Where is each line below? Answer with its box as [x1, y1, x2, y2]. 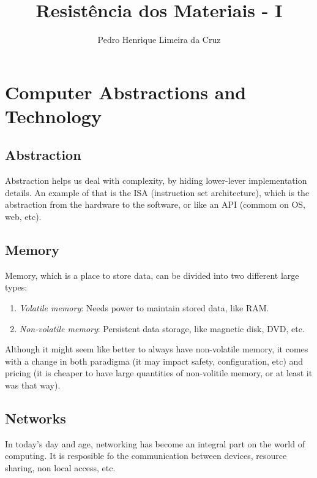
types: [5, 281, 28, 294]
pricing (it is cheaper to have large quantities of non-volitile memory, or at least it [5, 366, 313, 379]
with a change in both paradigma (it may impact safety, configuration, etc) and [5, 354, 304, 367]
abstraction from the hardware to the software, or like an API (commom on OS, [5, 198, 305, 211]
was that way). [5, 379, 61, 392]
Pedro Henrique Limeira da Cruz [97, 33, 221, 46]
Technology [5, 103, 102, 128]
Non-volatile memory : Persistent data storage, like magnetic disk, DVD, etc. [19, 322, 305, 335]
